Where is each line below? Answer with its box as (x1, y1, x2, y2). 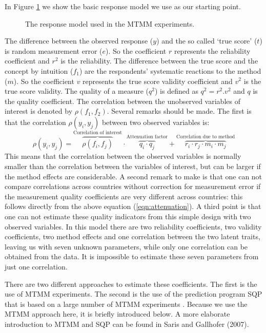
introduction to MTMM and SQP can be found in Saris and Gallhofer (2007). (5, 318, 249, 329)
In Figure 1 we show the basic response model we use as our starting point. (5, 1, 241, 11)
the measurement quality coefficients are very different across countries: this (5, 191, 243, 201)
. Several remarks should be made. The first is (107, 106, 252, 116)
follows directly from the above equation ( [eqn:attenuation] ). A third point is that (5, 201, 261, 212)
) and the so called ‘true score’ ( (156, 35, 257, 46)
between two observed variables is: (101, 116, 210, 127)
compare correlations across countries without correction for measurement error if (5, 181, 261, 192)
